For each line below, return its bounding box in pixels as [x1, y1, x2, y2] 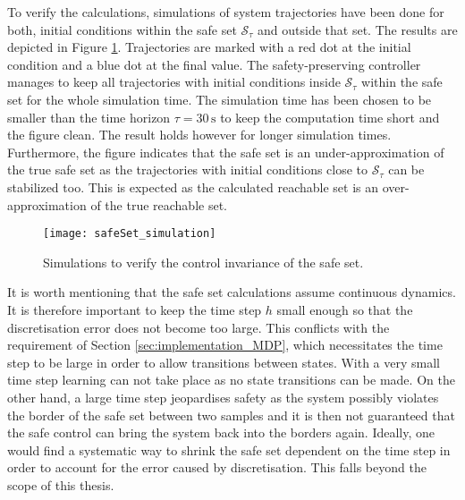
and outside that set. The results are [258, 20, 458, 38]
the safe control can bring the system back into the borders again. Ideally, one [7, 423, 435, 442]
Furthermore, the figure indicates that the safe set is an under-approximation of [7, 142, 444, 161]
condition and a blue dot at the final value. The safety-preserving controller [7, 55, 421, 73]
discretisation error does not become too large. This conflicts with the [7, 318, 390, 336]
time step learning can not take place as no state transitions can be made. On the [7, 370, 455, 389]
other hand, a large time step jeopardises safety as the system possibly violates [7, 387, 439, 406]
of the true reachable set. [90, 195, 227, 214]
